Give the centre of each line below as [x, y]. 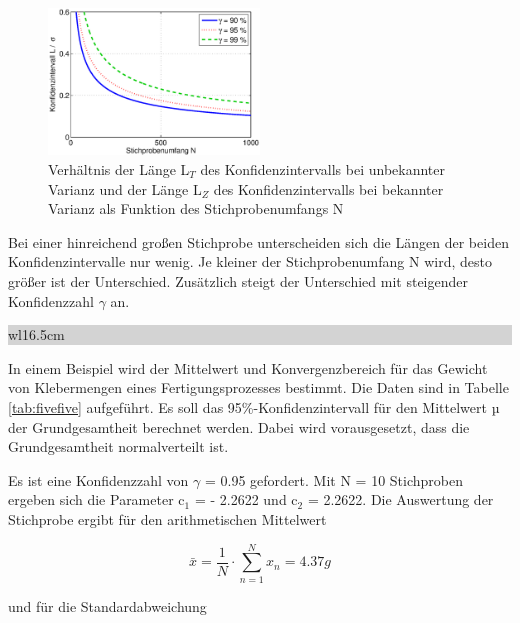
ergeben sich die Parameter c [96, 499]
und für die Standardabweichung [107, 605]
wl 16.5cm [36, 334]
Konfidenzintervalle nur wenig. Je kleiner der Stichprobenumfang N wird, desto [250, 261]
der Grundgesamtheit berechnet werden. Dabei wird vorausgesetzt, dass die [239, 426]
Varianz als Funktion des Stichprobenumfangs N [196, 208]
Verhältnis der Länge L [119, 169]
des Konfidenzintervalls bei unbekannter [323, 169]
